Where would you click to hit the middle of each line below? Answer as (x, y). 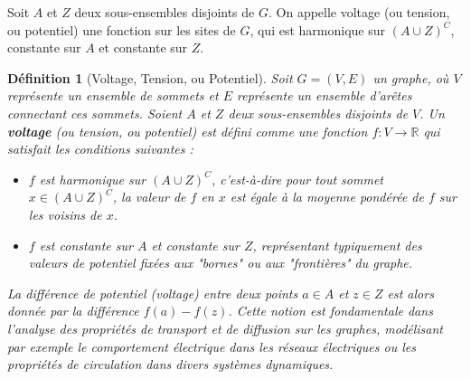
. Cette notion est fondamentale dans (330, 311)
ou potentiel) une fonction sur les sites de (122, 29)
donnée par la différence (73, 311)
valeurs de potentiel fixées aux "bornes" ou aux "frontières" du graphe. (221, 263)
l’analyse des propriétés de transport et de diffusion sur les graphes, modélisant (226, 328)
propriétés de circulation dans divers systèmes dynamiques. (170, 364)
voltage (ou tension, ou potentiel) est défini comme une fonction (188, 131)
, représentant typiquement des (337, 245)
